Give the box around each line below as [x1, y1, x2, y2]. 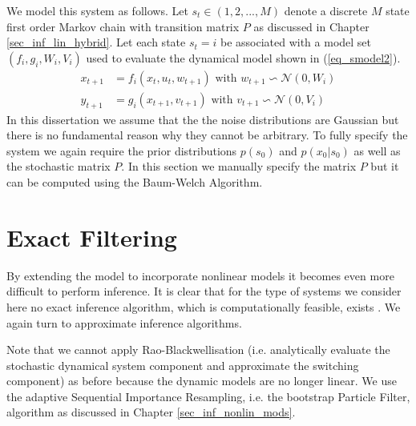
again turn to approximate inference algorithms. [6, 314, 242, 331]
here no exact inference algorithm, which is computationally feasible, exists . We [6, 298, 401, 315]
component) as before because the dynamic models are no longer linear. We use [6, 372, 397, 389]
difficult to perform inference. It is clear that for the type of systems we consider [6, 283, 402, 299]
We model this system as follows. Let [6, 2, 188, 18]
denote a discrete [284, 2, 368, 18]
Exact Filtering [6, 220, 177, 253]
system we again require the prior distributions [6, 142, 237, 159]
